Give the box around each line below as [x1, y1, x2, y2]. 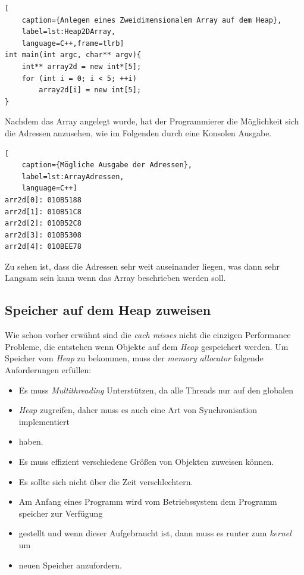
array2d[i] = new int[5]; [39, 86, 142, 95]
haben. [18, 435, 43, 448]
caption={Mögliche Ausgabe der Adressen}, [21, 161, 192, 170]
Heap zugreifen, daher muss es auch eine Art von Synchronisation [18, 404, 258, 416]
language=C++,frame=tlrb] [21, 39, 124, 48]
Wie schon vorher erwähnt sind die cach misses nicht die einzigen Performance [5, 329, 291, 341]
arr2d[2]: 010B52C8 [5, 219, 82, 228]
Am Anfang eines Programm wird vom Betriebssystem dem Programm [18, 495, 277, 508]
